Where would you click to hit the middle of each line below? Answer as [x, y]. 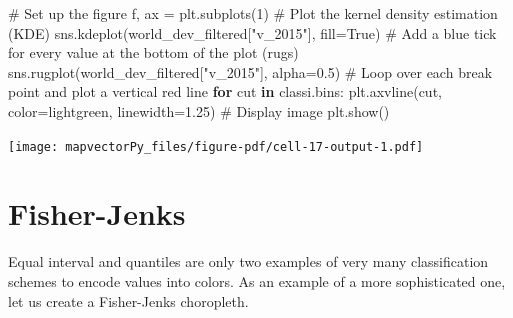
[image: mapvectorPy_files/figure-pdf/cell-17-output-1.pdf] [216, 146]
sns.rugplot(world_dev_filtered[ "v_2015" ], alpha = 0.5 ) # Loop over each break [250, 71]
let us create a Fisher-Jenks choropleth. [128, 300]
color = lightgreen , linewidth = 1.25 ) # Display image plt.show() [199, 110]
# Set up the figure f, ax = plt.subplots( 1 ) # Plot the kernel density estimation [253, 13]
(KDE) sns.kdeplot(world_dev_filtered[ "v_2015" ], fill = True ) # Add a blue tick [252, 32]
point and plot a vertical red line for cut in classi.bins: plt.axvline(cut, [225, 91]
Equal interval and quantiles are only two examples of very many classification [248, 261]
